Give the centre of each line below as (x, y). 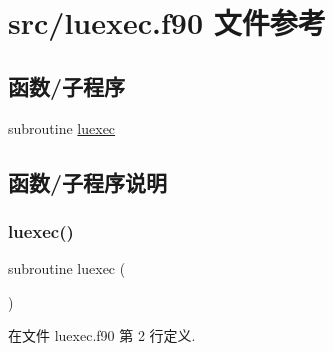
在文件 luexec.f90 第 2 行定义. (102, 335)
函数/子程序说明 (88, 181)
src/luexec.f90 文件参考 (167, 22)
